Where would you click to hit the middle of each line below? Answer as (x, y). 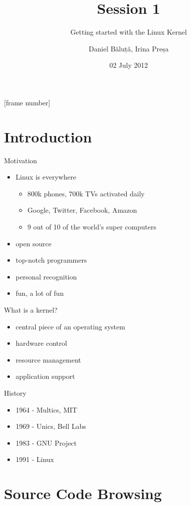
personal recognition (46, 276)
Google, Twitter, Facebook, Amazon (82, 210)
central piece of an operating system (70, 326)
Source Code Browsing (83, 493)
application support (45, 376)
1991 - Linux (35, 459)
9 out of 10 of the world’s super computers (92, 227)
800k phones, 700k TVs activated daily (86, 193)
